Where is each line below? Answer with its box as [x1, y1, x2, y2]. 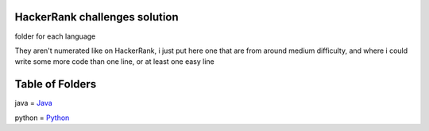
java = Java [14, 99, 53, 108]
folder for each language [14, 32, 96, 41]
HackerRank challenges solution [14, 10, 179, 24]
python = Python [14, 113, 70, 122]
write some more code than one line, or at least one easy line [14, 57, 214, 66]
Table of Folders [14, 77, 97, 91]
